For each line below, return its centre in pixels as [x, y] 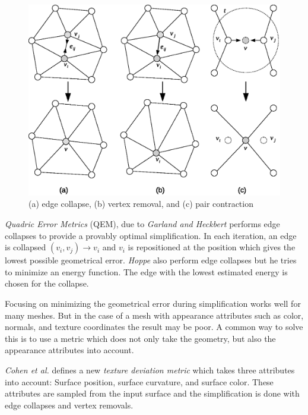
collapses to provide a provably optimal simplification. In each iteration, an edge [151, 235]
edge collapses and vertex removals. [69, 405]
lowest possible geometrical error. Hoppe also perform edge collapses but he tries [151, 260]
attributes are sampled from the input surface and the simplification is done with [152, 393]
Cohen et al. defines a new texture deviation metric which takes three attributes [150, 370]
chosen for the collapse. [47, 283]
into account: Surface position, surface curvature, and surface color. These [139, 381]
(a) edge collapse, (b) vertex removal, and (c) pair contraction [141, 204]
